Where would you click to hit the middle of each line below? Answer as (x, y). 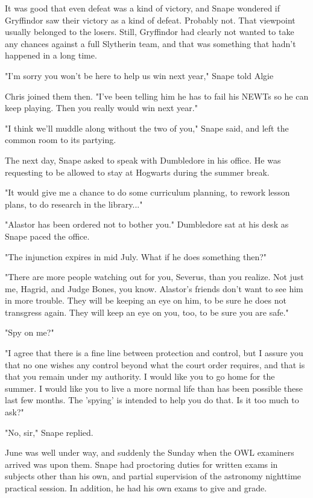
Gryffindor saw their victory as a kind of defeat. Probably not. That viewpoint (150, 20)
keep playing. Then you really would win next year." (101, 108)
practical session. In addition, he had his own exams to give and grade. (136, 488)
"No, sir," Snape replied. (49, 432)
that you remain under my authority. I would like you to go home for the (140, 376)
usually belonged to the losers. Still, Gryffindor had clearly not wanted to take (150, 32)
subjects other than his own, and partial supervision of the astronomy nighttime (153, 476)
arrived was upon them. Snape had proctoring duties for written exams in (141, 464)
